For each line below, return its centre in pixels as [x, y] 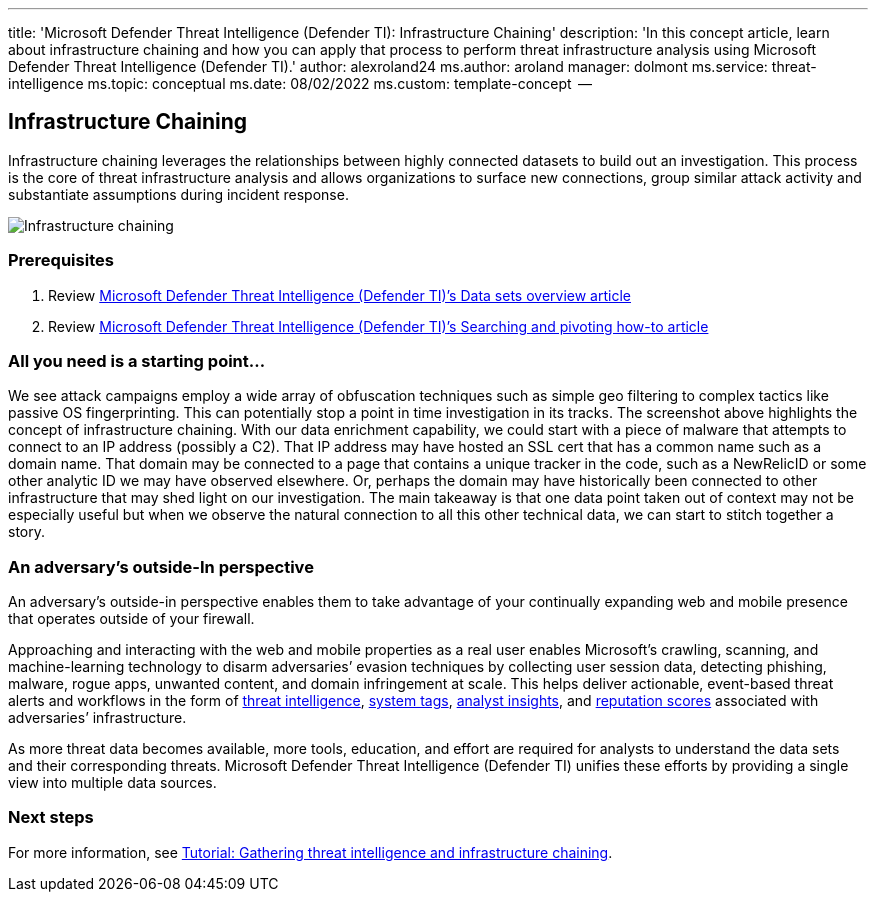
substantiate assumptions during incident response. [178, 194]
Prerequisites [61, 260]
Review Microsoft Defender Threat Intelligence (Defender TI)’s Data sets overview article [339, 295]
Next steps [51, 817]
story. [27, 532]
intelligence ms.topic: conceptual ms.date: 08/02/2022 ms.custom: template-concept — [300, 83]
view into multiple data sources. [112, 783]
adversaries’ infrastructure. [97, 718]
